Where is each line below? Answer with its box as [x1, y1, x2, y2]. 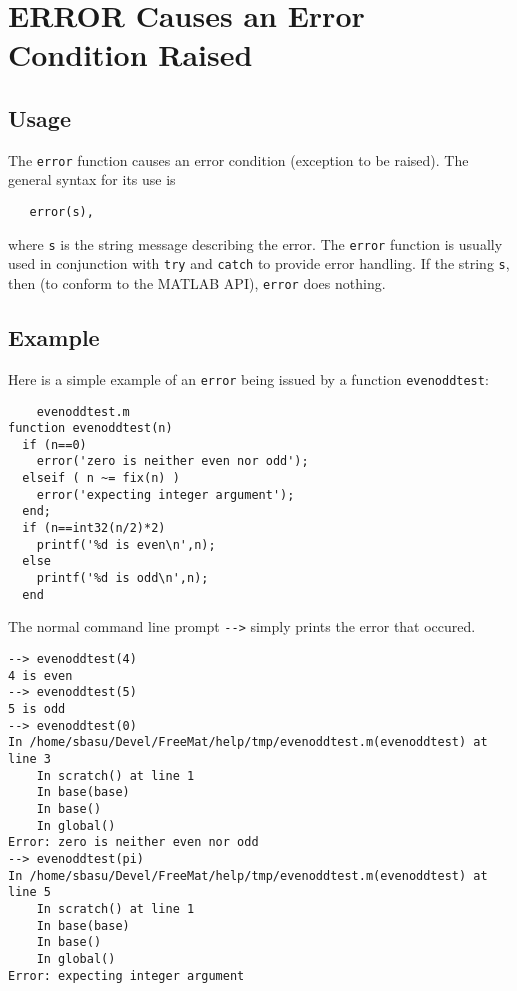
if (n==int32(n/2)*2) [22, 521, 166, 536]
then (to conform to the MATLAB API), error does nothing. [8, 272, 386, 293]
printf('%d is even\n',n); [36, 537, 216, 552]
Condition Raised [8, 34, 253, 75]
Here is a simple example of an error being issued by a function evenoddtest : [8, 368, 489, 389]
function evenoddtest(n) [8, 421, 173, 436]
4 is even [8, 668, 73, 683]
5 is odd [8, 702, 66, 716]
